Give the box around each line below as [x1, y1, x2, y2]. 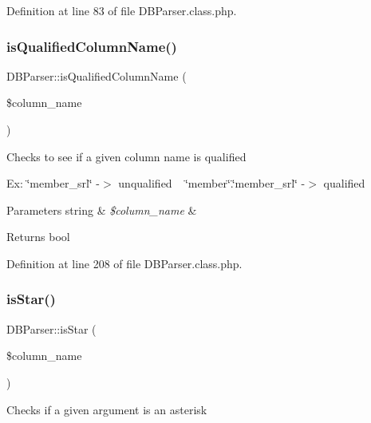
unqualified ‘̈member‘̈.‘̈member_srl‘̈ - [118, 175, 306, 192]
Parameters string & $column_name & [6, 201, 197, 218]
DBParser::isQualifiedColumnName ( [6, 67, 187, 84]
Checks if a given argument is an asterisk [6, 401, 207, 417]
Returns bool [6, 228, 70, 245]
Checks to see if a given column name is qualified [6, 148, 247, 164]
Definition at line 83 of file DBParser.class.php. [6, 2, 237, 18]
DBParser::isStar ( [6, 320, 97, 337]
